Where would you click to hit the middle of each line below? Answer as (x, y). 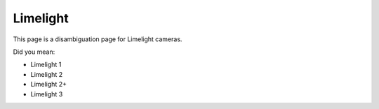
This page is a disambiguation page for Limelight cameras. (98, 39)
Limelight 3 (47, 94)
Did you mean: (34, 52)
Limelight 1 (46, 65)
